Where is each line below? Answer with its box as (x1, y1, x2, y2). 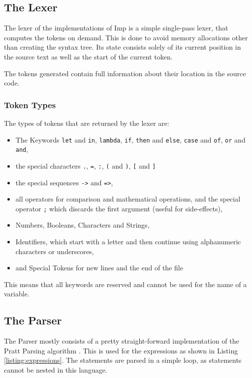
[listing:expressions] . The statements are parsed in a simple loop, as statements (4, 355, 242, 365)
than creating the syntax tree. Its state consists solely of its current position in (4, 42, 241, 52)
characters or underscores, (15, 246, 94, 256)
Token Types (4, 98, 56, 111)
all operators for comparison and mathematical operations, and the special (15, 194, 241, 204)
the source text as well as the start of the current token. (4, 51, 173, 61)
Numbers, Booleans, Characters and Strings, (15, 220, 150, 230)
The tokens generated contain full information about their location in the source (4, 68, 246, 78)
